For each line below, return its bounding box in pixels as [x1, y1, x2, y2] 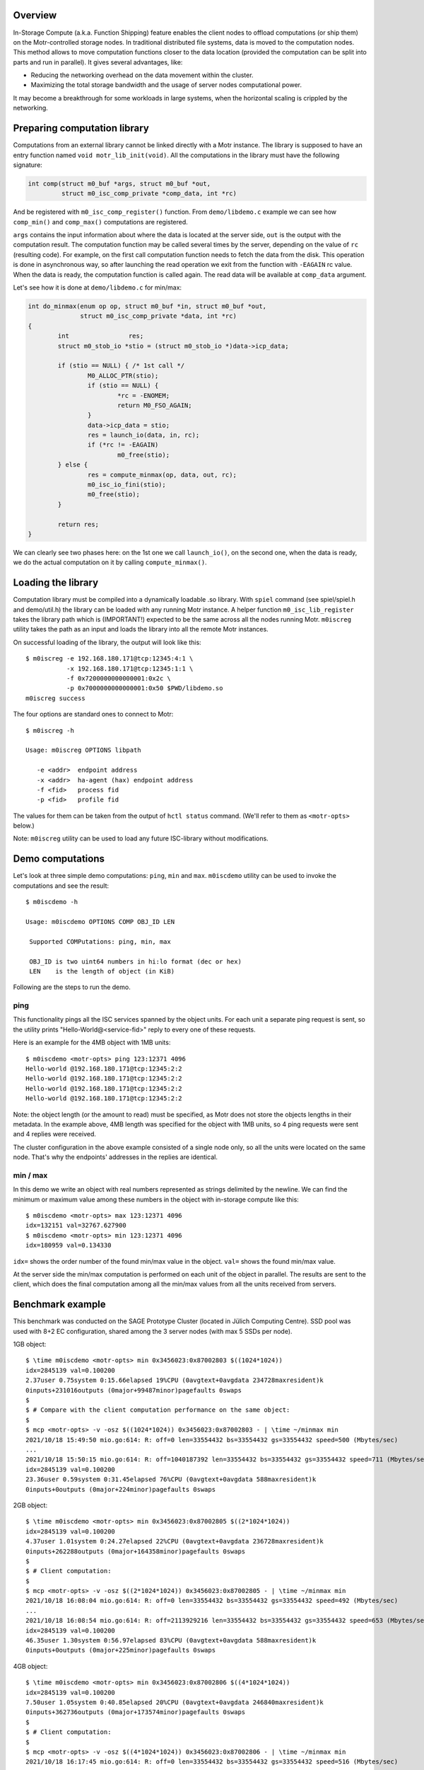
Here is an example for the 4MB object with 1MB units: [13, 1038, 171, 1047]
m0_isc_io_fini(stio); [87, 481, 166, 489]
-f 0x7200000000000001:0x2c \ [66, 675, 171, 683]
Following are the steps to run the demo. [13, 983, 131, 991]
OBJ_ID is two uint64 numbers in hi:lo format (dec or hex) [29, 957, 242, 966]
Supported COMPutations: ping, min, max [29, 937, 171, 945]
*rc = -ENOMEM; [117, 392, 170, 399]
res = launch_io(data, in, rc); [87, 431, 200, 439]
